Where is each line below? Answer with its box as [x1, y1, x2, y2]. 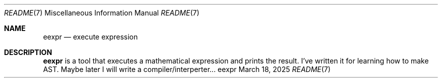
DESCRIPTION [4, 48, 52, 56]
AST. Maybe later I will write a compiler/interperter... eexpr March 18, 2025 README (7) [43, 65, 331, 73]
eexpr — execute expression [43, 32, 138, 41]
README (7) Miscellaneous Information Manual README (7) [4, 8, 200, 17]
